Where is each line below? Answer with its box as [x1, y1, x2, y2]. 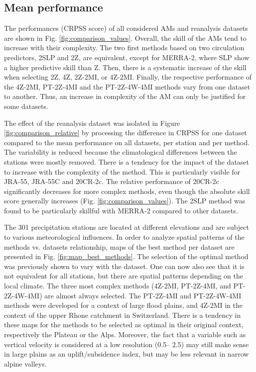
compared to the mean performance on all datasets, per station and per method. [4, 137, 250, 147]
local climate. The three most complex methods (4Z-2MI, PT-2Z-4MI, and [4, 280, 231, 291]
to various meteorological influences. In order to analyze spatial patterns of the [4, 232, 245, 242]
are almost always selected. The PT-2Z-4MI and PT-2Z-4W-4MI [44, 290, 242, 300]
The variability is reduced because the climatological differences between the [4, 147, 237, 157]
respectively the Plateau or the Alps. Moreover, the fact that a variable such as [4, 329, 246, 340]
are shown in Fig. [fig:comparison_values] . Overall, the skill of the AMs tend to [4, 32, 247, 43]
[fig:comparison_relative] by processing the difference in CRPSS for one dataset [4, 127, 247, 138]
